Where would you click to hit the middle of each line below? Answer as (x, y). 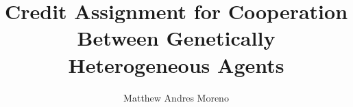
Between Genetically (176, 38)
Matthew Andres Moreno (176, 97)
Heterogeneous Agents (176, 64)
